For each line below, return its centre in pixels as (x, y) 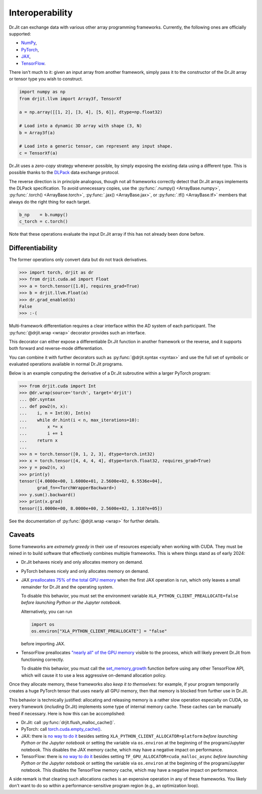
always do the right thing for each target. (50, 202)
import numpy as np (42, 92)
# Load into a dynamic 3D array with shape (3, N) (81, 126)
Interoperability (41, 13)
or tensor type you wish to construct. (46, 79)
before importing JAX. (43, 644)
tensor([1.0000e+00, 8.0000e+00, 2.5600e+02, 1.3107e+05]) (91, 508)
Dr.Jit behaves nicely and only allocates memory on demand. (82, 562)
